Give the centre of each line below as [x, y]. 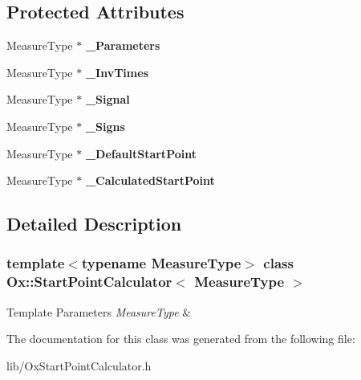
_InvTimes [117, 72]
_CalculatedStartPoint [150, 180]
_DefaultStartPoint [141, 153]
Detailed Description [94, 224]
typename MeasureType [161, 263]
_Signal [107, 99]
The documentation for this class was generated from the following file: [181, 339]
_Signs [105, 126]
